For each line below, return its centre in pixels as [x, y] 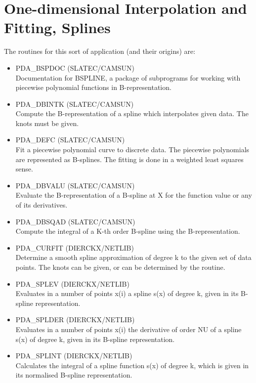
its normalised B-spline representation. [74, 375]
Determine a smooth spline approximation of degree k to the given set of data [133, 257]
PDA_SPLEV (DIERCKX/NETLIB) [72, 283]
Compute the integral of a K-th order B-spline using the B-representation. [128, 231]
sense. [24, 169]
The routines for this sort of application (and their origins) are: [100, 51]
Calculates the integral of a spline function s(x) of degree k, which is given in [132, 365]
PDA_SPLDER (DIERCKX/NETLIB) [75, 319]
